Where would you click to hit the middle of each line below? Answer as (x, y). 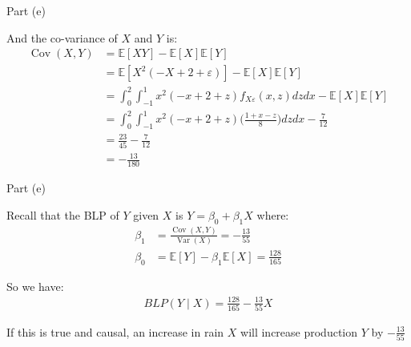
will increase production (299, 331)
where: (273, 214)
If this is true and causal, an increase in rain (115, 331)
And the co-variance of (62, 37)
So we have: (35, 286)
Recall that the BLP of (63, 214)
